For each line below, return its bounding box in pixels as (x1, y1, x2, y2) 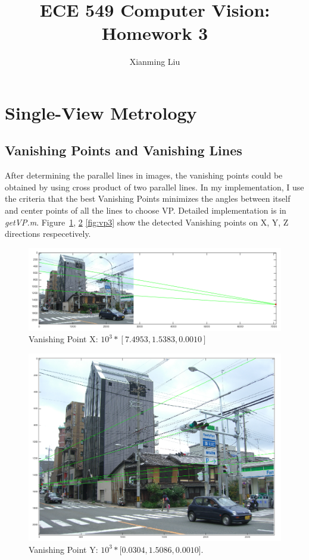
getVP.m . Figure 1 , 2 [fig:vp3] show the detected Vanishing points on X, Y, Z (5, 215, 289, 228)
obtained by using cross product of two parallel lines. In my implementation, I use (5, 180, 304, 193)
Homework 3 (101, 21, 208, 45)
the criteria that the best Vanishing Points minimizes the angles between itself (5, 192, 291, 205)
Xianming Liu (129, 55, 180, 68)
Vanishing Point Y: (29, 543, 98, 555)
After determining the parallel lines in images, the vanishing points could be (5, 169, 283, 182)
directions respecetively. (5, 227, 91, 240)
